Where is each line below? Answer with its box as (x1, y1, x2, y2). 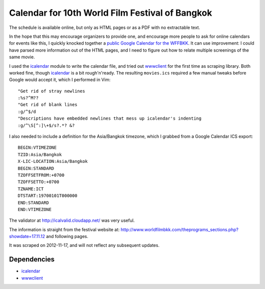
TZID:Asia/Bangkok (18, 152, 62, 157)
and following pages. (46, 234, 88, 239)
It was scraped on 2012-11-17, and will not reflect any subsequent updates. (9, 242, 159, 248)
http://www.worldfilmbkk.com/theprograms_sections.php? (120, 226, 239, 233)
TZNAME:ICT (18, 186, 44, 191)
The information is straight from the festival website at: (9, 226, 120, 233)
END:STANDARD (18, 200, 49, 206)
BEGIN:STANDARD (18, 165, 54, 171)
